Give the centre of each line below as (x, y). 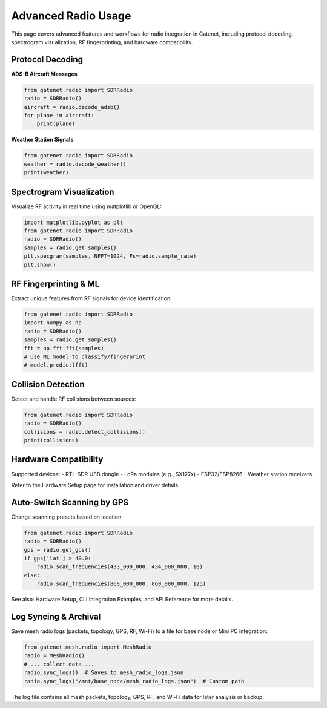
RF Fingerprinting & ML (55, 284)
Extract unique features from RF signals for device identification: (91, 298)
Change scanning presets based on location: (67, 517)
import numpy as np (53, 323)
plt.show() (40, 264)
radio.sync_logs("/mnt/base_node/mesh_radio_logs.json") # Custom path (134, 681)
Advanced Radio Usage (71, 16)
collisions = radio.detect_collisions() (84, 432)
